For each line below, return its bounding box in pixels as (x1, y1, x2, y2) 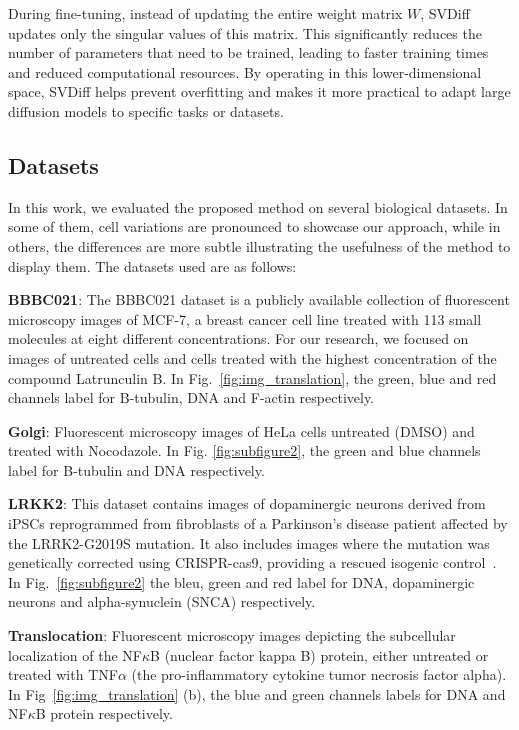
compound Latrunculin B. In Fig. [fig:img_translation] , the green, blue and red (8, 367, 497, 388)
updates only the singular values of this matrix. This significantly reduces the (8, 22, 482, 43)
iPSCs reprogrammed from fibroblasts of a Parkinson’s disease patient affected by (8, 513, 508, 534)
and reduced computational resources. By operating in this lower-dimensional (8, 61, 482, 82)
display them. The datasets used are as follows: (8, 255, 297, 276)
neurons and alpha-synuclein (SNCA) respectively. (8, 591, 316, 612)
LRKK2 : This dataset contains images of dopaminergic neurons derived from (8, 493, 486, 514)
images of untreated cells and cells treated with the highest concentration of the (8, 347, 497, 368)
